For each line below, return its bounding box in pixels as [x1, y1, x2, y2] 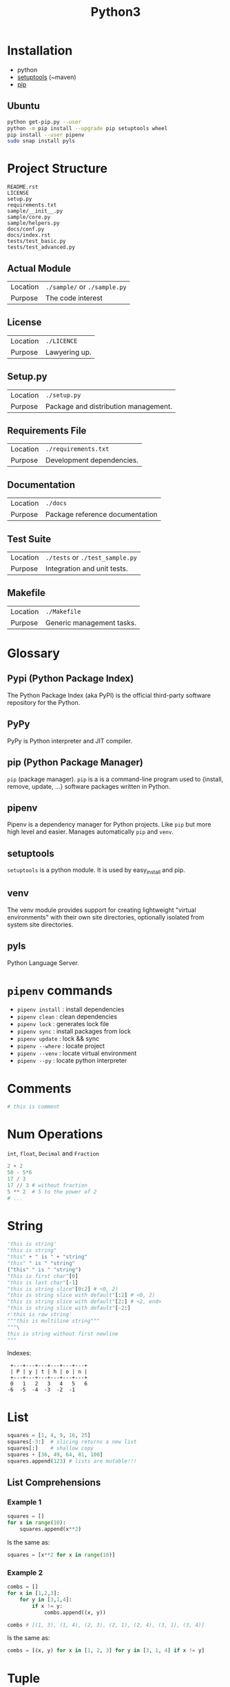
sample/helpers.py [7, 220, 60, 227]
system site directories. [7, 920, 74, 929]
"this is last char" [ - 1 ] [7, 1279, 79, 1286]
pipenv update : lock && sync [17, 1035, 100, 1043]
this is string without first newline [7, 1330, 118, 1337]
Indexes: [7, 1349, 32, 1357]
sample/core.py [7, 214, 51, 221]
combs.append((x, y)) [43, 1609, 107, 1616]
